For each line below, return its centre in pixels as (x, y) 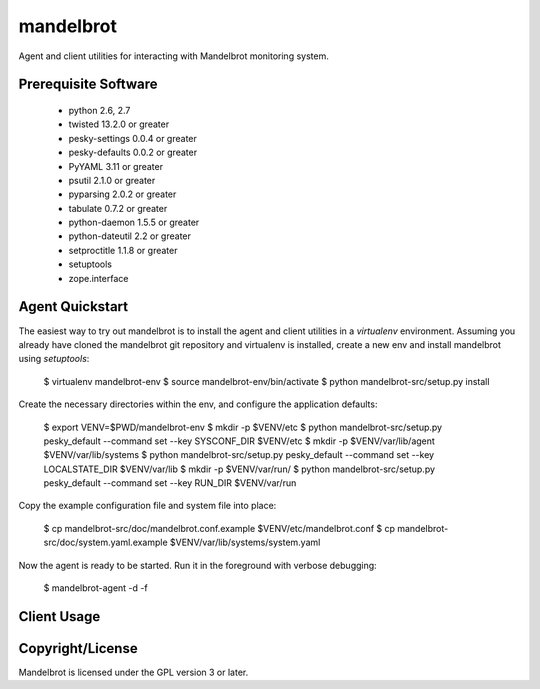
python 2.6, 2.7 (99, 110)
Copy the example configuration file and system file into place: (147, 506)
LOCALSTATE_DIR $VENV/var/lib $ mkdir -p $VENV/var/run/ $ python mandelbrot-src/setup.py (239, 469)
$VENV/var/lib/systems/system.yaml (245, 542)
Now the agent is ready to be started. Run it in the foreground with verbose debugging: (197, 565)
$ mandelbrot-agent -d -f (96, 588)
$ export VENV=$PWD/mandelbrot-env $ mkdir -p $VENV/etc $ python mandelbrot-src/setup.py (243, 427)
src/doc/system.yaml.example (106, 542)
